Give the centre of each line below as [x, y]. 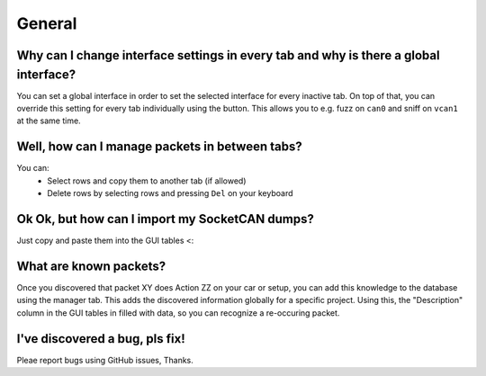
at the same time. [49, 121]
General [47, 23]
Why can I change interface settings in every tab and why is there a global [228, 55]
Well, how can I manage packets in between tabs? [159, 147]
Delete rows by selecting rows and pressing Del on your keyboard [170, 193]
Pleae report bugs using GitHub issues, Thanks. [105, 360]
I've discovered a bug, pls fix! [101, 339]
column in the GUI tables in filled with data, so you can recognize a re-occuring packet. [178, 313]
